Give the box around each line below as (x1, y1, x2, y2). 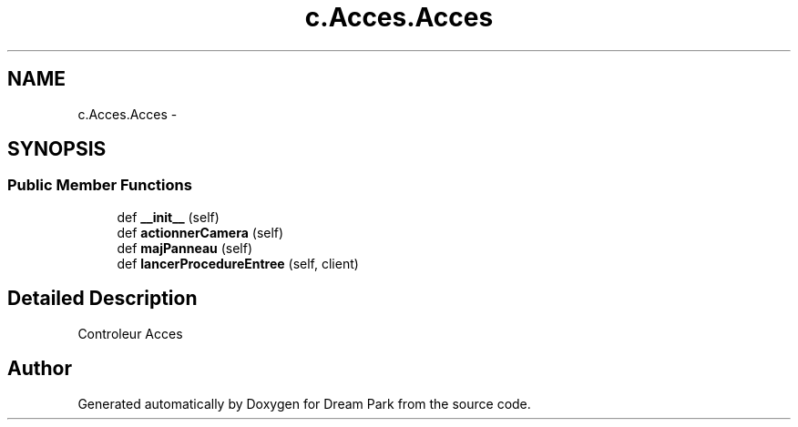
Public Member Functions (7, 176, 192, 195)
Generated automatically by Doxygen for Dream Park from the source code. (77, 395, 531, 412)
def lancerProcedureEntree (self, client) (117, 255, 359, 271)
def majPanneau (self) (117, 239, 253, 256)
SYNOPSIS (7, 137, 107, 161)
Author (7, 357, 72, 381)
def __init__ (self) (117, 208, 220, 225)
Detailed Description (7, 287, 198, 310)
